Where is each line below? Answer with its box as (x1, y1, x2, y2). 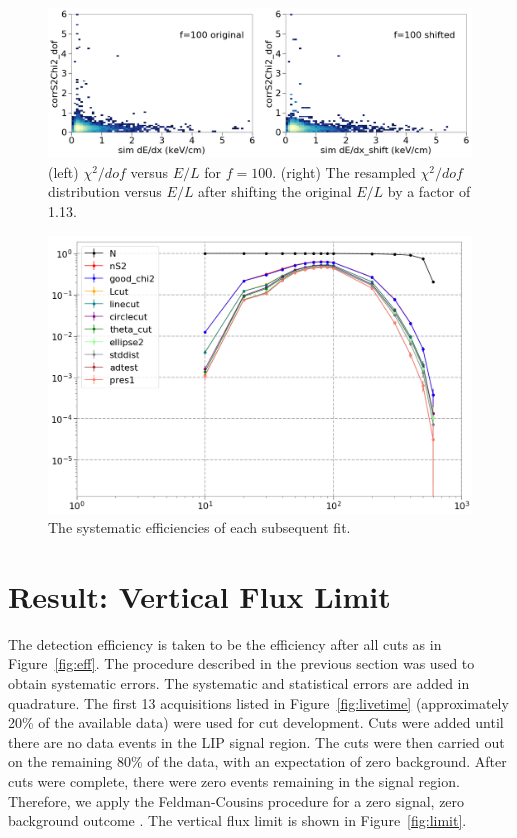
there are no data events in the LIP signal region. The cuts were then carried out (8, 731, 505, 752)
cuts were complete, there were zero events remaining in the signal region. (8, 770, 460, 791)
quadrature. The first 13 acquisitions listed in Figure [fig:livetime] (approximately (8, 692, 509, 713)
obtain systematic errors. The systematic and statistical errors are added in (8, 673, 470, 693)
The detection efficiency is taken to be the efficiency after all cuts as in (8, 633, 442, 654)
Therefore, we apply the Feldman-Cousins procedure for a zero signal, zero (8, 790, 465, 811)
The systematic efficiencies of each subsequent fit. (48, 517, 351, 538)
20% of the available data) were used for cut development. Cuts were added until (8, 712, 504, 733)
